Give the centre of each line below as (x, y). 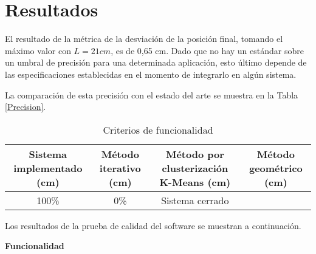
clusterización (195, 168)
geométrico (276, 168)
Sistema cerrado (195, 200)
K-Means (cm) (195, 182)
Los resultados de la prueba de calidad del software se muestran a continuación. (153, 225)
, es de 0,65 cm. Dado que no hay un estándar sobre (207, 50)
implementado (48, 168)
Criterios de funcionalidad (158, 129)
